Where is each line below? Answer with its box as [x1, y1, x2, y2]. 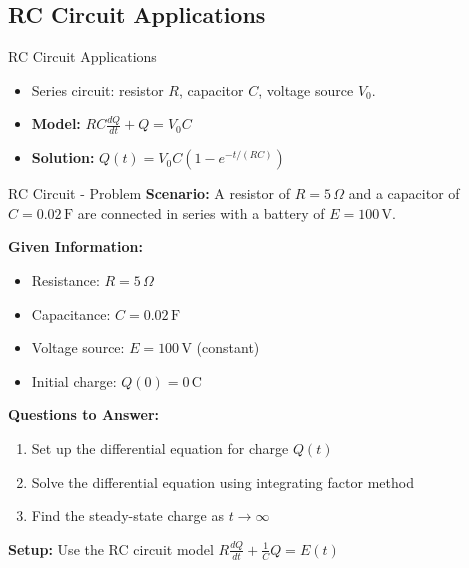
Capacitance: [31, 303, 111, 324]
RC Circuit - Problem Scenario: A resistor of [8, 183, 290, 204]
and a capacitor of [348, 183, 460, 204]
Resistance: [31, 270, 100, 290]
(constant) [196, 337, 260, 358]
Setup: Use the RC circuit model [8, 538, 214, 559]
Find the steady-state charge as [31, 505, 224, 526]
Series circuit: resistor [31, 79, 164, 100]
